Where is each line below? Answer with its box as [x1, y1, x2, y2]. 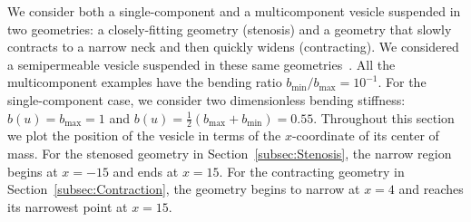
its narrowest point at [7, 197, 128, 216]
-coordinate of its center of [291, 126, 439, 145]
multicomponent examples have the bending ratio [7, 72, 282, 92]
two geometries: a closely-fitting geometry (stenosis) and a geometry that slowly [7, 19, 452, 38]
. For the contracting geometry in [219, 161, 405, 180]
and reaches [398, 179, 464, 198]
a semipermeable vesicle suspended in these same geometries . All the [7, 54, 396, 73]
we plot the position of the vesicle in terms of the [7, 126, 281, 145]
